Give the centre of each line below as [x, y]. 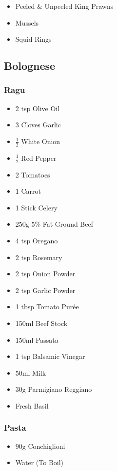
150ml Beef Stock [41, 323]
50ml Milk [31, 372]
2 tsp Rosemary [39, 257]
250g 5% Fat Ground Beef [54, 224]
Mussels [27, 22]
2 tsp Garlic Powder [45, 290]
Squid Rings [33, 39]
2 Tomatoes [33, 174]
